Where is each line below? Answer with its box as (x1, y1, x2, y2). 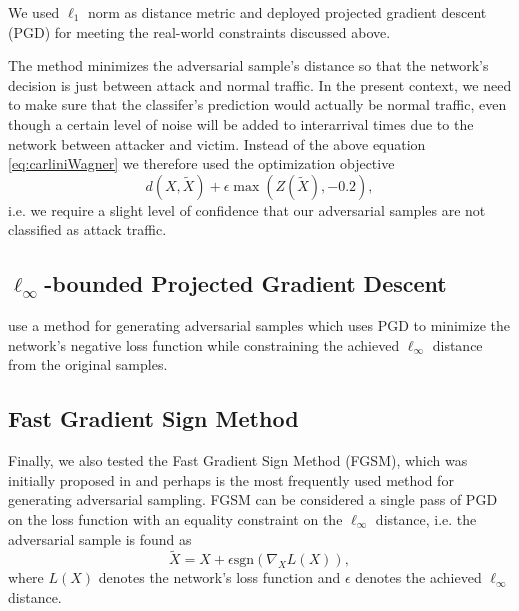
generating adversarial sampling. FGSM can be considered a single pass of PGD (8, 489, 498, 510)
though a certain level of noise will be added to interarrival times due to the (8, 113, 474, 134)
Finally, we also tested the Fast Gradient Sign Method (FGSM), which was (8, 450, 468, 471)
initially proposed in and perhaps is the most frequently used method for (8, 469, 454, 490)
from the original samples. (8, 354, 168, 375)
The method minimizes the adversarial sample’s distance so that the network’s (8, 55, 489, 76)
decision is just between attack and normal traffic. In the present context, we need (8, 74, 512, 95)
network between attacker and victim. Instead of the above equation (8, 133, 426, 154)
